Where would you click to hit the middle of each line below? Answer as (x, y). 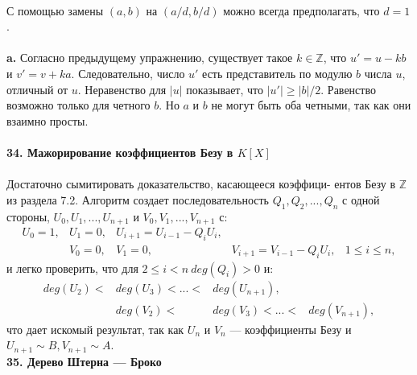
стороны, (28, 216)
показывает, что (225, 89)
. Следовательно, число (128, 73)
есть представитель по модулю (277, 73)
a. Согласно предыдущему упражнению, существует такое (150, 58)
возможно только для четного (78, 105)
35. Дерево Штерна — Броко (84, 361)
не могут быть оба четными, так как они (311, 105)
